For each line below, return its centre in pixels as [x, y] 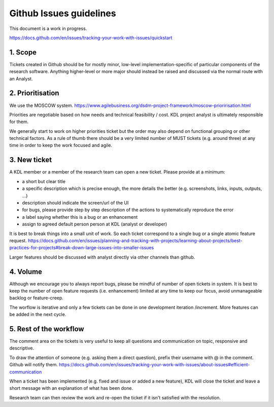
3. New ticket [31, 160]
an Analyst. [21, 78]
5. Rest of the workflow [47, 329]
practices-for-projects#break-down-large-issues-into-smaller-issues [82, 248]
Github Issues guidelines [63, 13]
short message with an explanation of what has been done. [71, 388]
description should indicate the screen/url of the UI [75, 202]
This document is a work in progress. [48, 28]
